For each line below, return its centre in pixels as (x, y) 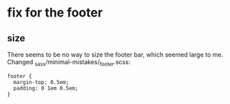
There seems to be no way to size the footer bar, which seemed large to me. (115, 54)
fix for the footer (55, 13)
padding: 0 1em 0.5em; (46, 88)
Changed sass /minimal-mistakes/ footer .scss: (69, 63)
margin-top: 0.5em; (41, 82)
